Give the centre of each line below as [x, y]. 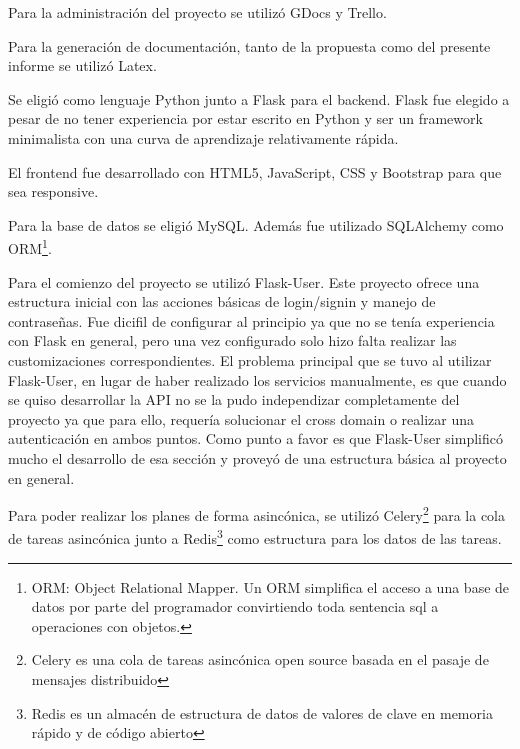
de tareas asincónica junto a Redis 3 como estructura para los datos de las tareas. [255, 537]
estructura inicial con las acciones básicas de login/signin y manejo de [222, 301]
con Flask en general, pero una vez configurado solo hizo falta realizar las [232, 340]
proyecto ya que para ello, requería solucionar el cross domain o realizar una [241, 418]
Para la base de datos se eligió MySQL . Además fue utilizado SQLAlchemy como [256, 224]
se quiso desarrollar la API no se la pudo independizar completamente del [234, 399]
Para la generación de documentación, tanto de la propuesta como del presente [249, 45]
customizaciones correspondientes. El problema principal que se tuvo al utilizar [250, 359]
